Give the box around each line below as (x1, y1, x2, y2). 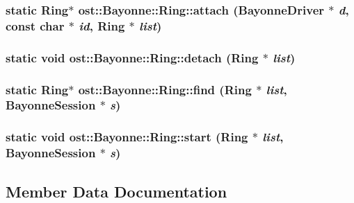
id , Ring (79, 17, 125, 34)
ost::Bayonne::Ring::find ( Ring (78, 80, 252, 98)
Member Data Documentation (6, 180, 227, 202)
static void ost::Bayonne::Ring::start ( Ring (6, 128, 248, 145)
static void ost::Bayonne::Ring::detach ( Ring (6, 48, 259, 66)
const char (6, 17, 65, 34)
